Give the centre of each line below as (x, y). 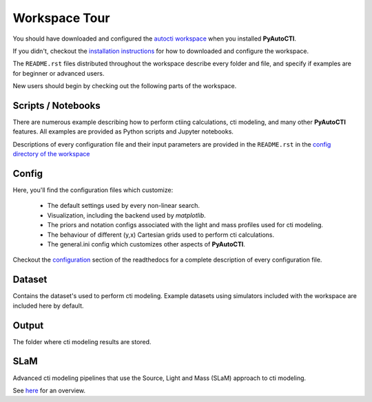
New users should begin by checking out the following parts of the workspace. (125, 86)
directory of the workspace (51, 154)
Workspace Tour (61, 18)
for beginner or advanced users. (59, 73)
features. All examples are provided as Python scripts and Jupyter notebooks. (123, 131)
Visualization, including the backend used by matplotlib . (126, 215)
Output (28, 325)
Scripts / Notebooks (56, 106)
